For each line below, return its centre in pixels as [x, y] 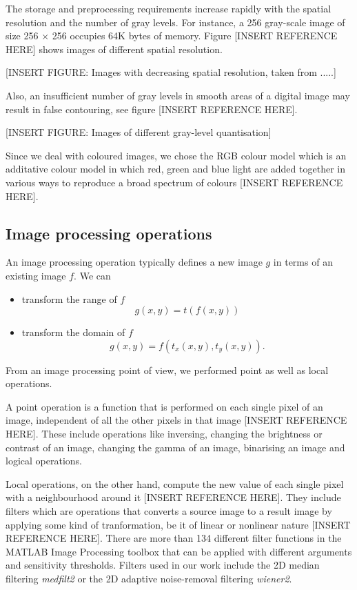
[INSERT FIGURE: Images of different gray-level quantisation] [139, 132]
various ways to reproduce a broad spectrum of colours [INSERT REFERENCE [174, 182]
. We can [92, 275]
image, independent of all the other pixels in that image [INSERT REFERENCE [176, 420]
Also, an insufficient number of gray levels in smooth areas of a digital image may [178, 95]
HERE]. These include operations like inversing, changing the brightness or [164, 434]
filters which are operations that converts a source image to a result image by [169, 511]
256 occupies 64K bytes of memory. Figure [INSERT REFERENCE [195, 36]
